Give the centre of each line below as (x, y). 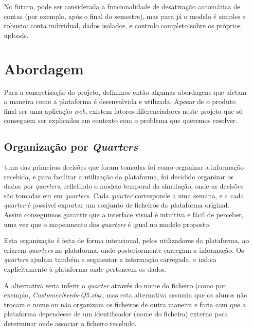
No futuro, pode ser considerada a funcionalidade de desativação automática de (122, 6)
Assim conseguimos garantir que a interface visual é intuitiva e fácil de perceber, (124, 215)
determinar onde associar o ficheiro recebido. (70, 323)
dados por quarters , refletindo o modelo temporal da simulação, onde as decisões (124, 186)
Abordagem (44, 68)
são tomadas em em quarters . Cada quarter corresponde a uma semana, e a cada (124, 195)
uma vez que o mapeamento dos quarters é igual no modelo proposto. (108, 224)
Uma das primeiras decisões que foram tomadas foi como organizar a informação (124, 167)
